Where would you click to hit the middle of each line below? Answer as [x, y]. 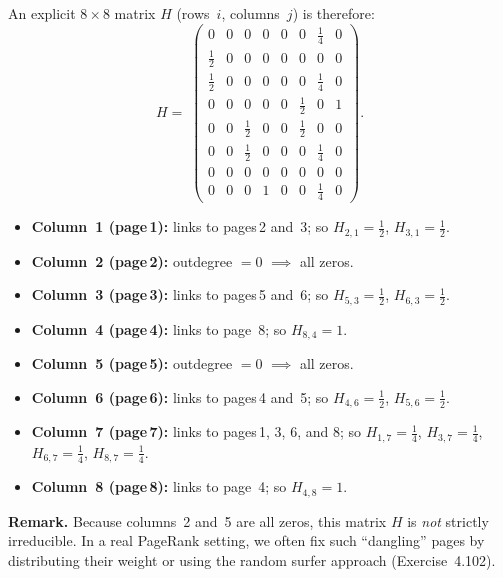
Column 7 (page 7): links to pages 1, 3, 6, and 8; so [196, 431]
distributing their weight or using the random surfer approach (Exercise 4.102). [252, 559]
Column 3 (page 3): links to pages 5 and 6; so [180, 294]
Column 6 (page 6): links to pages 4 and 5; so [180, 396]
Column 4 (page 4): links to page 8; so [159, 328]
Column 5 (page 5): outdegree [132, 363]
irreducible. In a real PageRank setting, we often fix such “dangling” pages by [246, 540]
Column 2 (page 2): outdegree [132, 260]
